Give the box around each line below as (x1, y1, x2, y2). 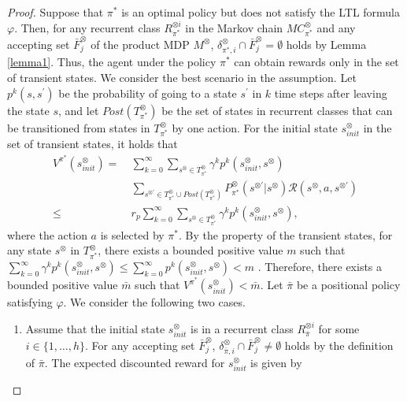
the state (7, 102, 50, 118)
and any (316, 19, 356, 35)
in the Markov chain (185, 19, 283, 35)
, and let (57, 102, 99, 118)
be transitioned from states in (7, 119, 150, 136)
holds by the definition (284, 336, 394, 353)
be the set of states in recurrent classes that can (161, 102, 393, 118)
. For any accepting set (85, 336, 195, 353)
